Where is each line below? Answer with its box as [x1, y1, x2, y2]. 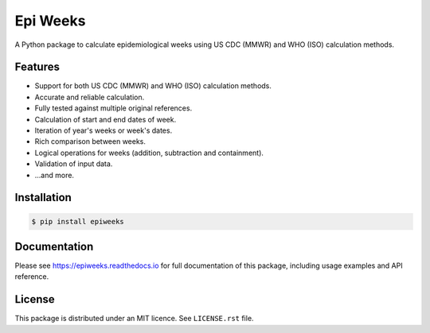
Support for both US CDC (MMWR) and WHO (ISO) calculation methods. [34, 81, 272, 91]
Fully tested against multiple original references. [34, 103, 193, 113]
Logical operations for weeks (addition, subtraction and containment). [34, 148, 264, 157]
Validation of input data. [34, 159, 113, 168]
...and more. [34, 170, 75, 180]
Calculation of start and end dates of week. [34, 114, 177, 124]
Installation [14, 191, 72, 204]
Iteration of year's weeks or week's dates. [34, 126, 173, 135]
